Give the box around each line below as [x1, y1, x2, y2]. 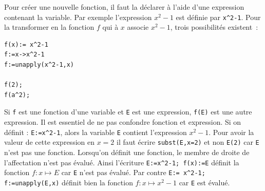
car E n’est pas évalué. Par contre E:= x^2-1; [61, 167, 205, 178]
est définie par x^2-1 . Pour [176, 11, 261, 22]
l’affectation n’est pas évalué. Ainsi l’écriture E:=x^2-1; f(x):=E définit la [4, 157, 239, 167]
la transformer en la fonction [4, 22, 94, 32]
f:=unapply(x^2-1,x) [4, 61, 74, 69]
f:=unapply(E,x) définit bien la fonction [4, 177, 133, 187]
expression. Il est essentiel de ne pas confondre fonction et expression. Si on [4, 117, 241, 127]
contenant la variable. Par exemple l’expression [4, 11, 152, 22]
